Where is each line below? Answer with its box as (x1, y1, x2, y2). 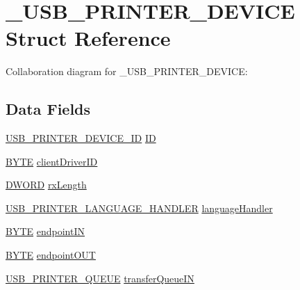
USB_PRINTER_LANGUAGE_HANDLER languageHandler (6, 200, 273, 215)
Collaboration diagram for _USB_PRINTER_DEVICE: (6, 64, 248, 79)
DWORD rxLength (6, 177, 87, 192)
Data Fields (6, 98, 91, 120)
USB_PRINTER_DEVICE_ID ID (6, 131, 156, 145)
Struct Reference (6, 24, 171, 52)
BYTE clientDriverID (6, 154, 98, 168)
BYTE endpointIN (6, 224, 85, 239)
